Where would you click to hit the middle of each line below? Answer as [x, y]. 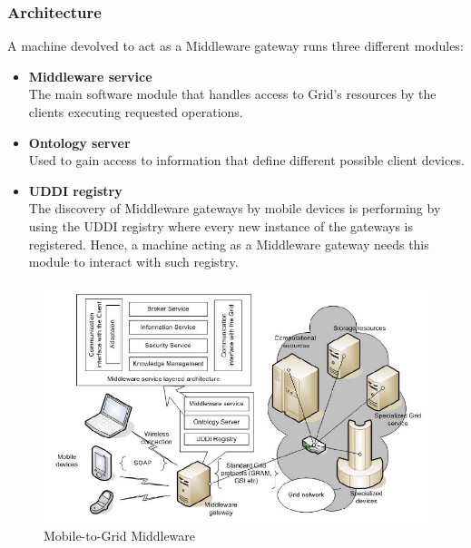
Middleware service [90, 76]
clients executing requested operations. [136, 112]
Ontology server [79, 142]
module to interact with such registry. [133, 262]
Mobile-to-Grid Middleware [120, 535]
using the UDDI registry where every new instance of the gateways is [221, 225]
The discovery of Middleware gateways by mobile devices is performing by [235, 208]
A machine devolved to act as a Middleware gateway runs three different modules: [235, 46]
